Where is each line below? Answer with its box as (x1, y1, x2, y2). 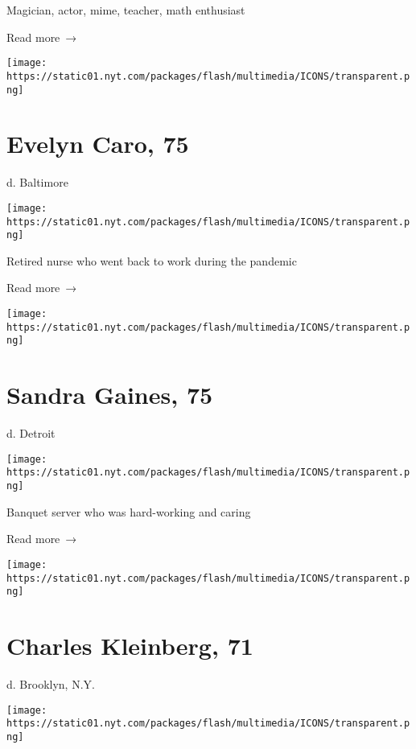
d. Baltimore (6, 174, 68, 191)
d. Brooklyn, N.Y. (6, 675, 95, 692)
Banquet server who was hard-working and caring (6, 503, 251, 520)
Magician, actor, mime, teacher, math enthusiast (6, 2, 245, 18)
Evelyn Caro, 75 (6, 127, 189, 160)
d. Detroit (6, 425, 56, 442)
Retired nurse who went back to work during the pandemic (6, 252, 297, 269)
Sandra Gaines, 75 (6, 378, 213, 411)
